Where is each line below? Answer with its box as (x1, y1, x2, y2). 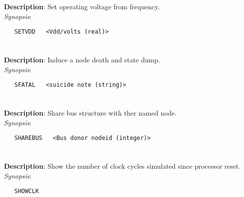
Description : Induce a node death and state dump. (4, 55, 160, 65)
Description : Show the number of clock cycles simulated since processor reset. (4, 161, 241, 171)
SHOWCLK (14, 188, 39, 195)
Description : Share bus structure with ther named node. (4, 108, 177, 118)
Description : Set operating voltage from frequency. (4, 1, 160, 12)
